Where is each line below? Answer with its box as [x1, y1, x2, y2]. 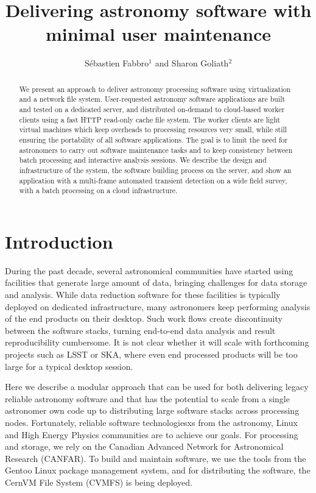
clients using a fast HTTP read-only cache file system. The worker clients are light [19, 114, 281, 124]
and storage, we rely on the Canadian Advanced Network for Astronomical [5, 440, 284, 453]
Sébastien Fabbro [84, 57, 149, 69]
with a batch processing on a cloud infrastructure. [19, 185, 178, 196]
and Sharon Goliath [155, 57, 229, 69]
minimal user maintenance [45, 21, 272, 46]
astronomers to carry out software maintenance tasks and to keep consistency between [19, 144, 293, 155]
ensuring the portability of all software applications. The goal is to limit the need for [19, 134, 288, 144]
